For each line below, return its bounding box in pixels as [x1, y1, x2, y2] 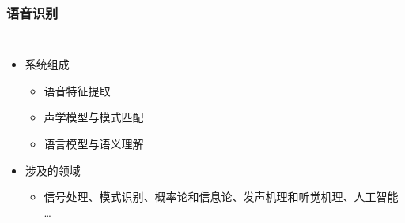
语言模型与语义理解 [44, 136, 144, 151]
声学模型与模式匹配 [44, 109, 144, 125]
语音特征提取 [44, 82, 111, 98]
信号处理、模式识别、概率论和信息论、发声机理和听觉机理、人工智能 [44, 188, 399, 205]
